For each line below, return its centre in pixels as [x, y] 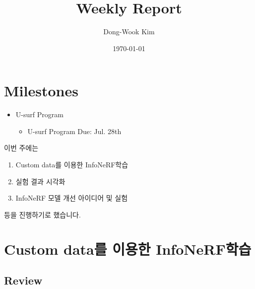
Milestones [41, 91]
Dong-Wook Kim [129, 32]
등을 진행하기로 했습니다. [42, 214]
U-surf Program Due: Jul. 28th [74, 131]
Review [23, 280]
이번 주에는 [21, 148]
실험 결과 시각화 [40, 181]
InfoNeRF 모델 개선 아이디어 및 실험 [72, 198]
